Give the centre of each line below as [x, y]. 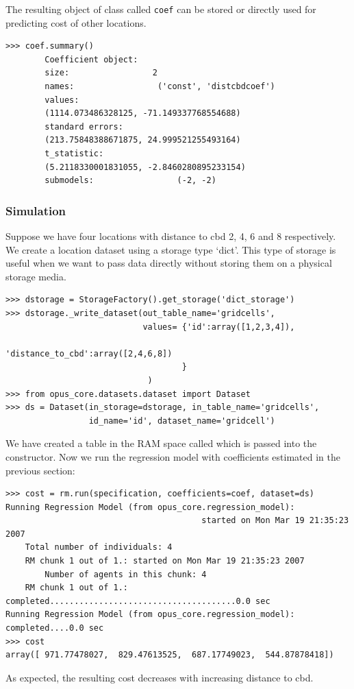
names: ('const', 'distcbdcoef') [160, 87]
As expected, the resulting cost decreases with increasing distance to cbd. [160, 677]
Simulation [36, 210]
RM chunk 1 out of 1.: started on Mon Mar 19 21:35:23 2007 [165, 561]
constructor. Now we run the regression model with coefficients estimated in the [173, 456]
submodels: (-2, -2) [130, 181]
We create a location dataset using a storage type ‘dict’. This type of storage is [171, 249]
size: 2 [101, 73]
